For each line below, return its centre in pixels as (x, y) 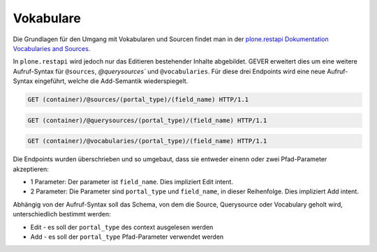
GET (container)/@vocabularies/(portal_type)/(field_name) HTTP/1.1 (147, 141)
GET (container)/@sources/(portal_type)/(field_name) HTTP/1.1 (138, 100)
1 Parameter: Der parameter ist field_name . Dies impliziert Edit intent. (132, 182)
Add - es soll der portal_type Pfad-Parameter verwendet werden (127, 237)
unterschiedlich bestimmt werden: (62, 214)
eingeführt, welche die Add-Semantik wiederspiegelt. (111, 81)
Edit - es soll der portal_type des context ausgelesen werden (122, 227)
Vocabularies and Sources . (52, 48)
